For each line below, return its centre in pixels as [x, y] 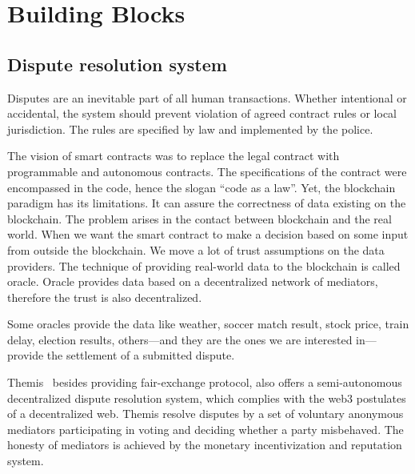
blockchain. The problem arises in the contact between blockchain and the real [200, 218]
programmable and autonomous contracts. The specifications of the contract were [207, 171]
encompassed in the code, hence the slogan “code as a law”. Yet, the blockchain [202, 187]
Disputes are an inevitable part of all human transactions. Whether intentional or [207, 97]
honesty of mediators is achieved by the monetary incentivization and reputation [205, 445]
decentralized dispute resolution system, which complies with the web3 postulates [207, 398]
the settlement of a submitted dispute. [141, 355]
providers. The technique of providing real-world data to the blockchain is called [204, 265]
